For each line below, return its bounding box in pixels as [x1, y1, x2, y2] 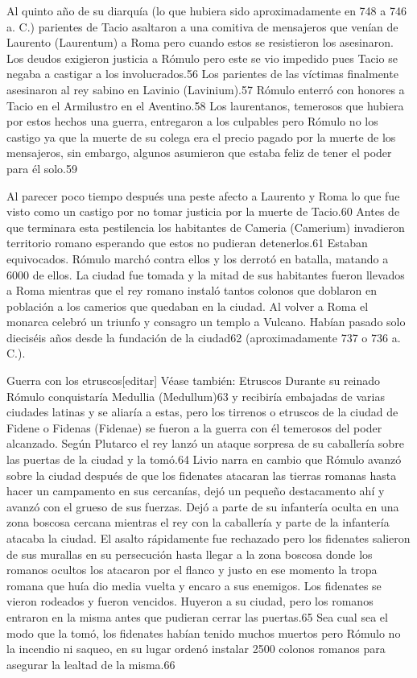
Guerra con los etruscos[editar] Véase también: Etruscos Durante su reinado [6, 372, 381, 389]
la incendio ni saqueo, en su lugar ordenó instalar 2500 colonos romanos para [6, 640, 386, 657]
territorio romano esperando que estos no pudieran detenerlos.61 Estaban [6, 234, 368, 251]
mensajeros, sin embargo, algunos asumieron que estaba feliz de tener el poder [6, 144, 392, 161]
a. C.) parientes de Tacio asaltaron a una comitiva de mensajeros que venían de [6, 18, 398, 35]
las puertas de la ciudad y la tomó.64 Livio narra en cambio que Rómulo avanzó [6, 451, 402, 468]
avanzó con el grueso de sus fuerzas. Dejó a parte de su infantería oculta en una [6, 498, 399, 515]
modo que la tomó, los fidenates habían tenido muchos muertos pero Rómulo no [6, 624, 401, 641]
